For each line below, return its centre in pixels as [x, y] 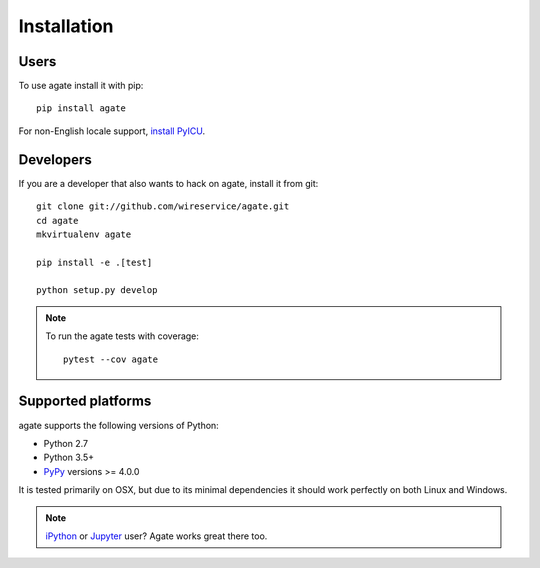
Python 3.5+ [69, 457]
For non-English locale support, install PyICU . [112, 131]
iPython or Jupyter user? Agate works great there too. [156, 536]
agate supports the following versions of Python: [118, 425]
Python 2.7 [66, 443]
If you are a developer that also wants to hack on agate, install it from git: [168, 183]
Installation [66, 26]
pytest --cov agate [111, 359]
